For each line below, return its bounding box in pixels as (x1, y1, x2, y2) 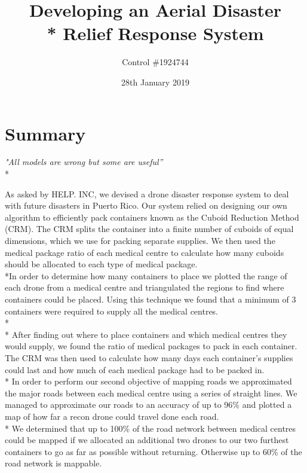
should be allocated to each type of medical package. (5, 258, 198, 270)
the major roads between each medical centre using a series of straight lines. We (5, 386, 297, 399)
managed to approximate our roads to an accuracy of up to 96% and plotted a (5, 398, 292, 411)
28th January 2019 (121, 75, 189, 88)
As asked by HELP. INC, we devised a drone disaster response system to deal (5, 187, 289, 200)
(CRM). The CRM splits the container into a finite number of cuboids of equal (5, 222, 294, 235)
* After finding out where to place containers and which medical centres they (5, 328, 287, 340)
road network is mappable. (5, 457, 102, 469)
